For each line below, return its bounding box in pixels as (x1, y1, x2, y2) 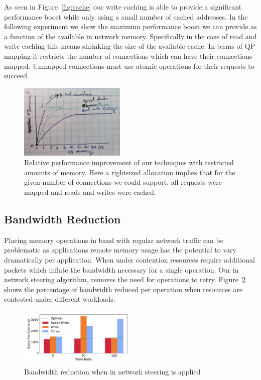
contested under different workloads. (4, 294, 115, 304)
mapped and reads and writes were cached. (24, 187, 156, 197)
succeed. (4, 70, 29, 81)
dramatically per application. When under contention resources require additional (4, 255, 255, 265)
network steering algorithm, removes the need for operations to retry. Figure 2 (4, 274, 246, 285)
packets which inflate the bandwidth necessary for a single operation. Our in (4, 264, 239, 275)
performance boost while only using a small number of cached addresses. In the (4, 11, 248, 22)
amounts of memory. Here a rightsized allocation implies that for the (24, 167, 235, 177)
